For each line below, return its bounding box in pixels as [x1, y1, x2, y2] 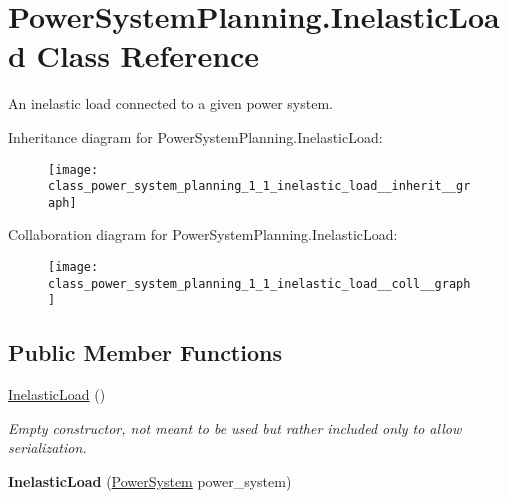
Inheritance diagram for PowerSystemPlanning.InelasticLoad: [8, 126, 383, 147]
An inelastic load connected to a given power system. [8, 93, 333, 114]
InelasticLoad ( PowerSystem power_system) [8, 471, 292, 492]
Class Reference [36, 35, 260, 76]
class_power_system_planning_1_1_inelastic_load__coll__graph [48, 276, 471, 291]
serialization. [8, 437, 87, 458]
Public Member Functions [8, 337, 282, 368]
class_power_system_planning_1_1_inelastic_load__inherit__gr [48, 179, 471, 194]
